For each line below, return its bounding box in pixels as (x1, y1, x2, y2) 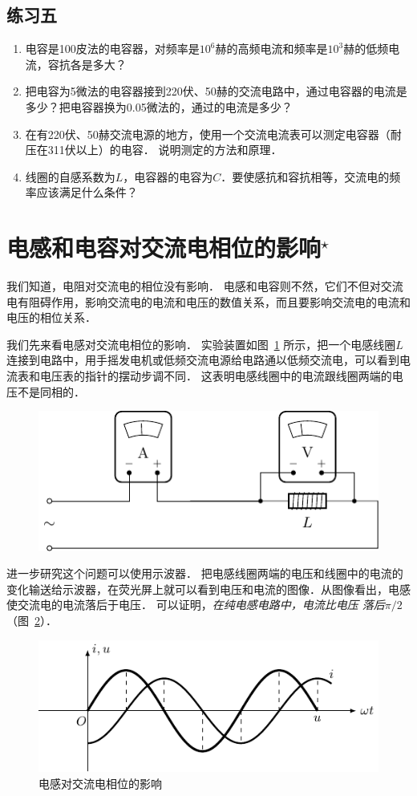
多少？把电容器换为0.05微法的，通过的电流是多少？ (25, 98, 293, 115)
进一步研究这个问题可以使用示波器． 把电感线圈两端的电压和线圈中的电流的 (6, 565, 403, 582)
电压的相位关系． (6, 309, 96, 326)
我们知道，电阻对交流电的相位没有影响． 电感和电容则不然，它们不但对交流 (6, 278, 403, 294)
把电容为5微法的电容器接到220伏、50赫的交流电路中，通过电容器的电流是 (25, 83, 407, 99)
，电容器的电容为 (123, 168, 213, 185)
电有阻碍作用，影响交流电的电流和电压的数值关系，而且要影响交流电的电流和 (6, 293, 411, 310)
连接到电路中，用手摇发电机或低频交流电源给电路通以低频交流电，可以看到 (6, 351, 399, 368)
